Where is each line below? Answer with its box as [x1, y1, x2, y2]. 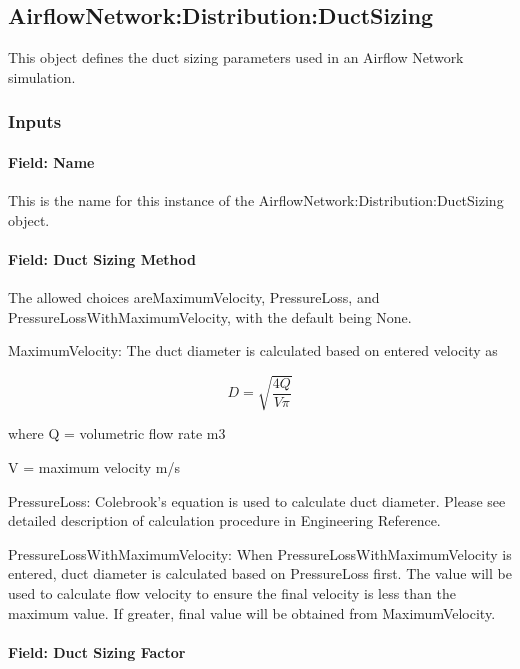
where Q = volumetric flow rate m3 [8, 423, 226, 444]
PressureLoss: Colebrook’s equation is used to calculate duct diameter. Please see [8, 490, 506, 511]
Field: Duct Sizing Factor [8, 641, 186, 662]
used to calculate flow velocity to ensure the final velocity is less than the [8, 582, 456, 603]
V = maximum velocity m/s [8, 456, 180, 477]
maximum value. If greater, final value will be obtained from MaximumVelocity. [8, 602, 496, 623]
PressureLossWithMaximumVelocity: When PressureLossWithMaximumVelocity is [8, 543, 512, 564]
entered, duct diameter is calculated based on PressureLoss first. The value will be [8, 563, 512, 584]
